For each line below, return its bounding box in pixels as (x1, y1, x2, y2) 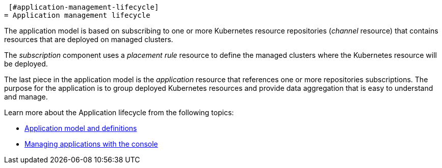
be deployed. (4, 59, 48, 68)
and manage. (4, 92, 48, 101)
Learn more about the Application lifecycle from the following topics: (4, 108, 234, 117)
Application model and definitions (24, 124, 137, 132)
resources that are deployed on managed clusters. (4, 35, 173, 44)
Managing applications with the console (24, 140, 158, 148)
